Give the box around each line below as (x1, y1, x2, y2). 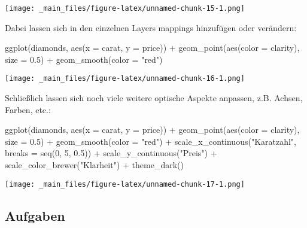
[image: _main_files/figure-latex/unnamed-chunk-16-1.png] (5, 74, 245, 83)
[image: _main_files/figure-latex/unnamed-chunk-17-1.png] (5, 180, 245, 189)
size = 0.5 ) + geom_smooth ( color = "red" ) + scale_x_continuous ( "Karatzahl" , (5, 135, 297, 147)
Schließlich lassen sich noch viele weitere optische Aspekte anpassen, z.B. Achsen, (5, 92, 303, 104)
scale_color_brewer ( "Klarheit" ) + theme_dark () (5, 159, 184, 171)
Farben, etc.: (5, 103, 51, 115)
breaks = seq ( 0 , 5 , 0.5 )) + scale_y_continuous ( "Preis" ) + (5, 147, 217, 159)
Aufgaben (5, 206, 65, 224)
